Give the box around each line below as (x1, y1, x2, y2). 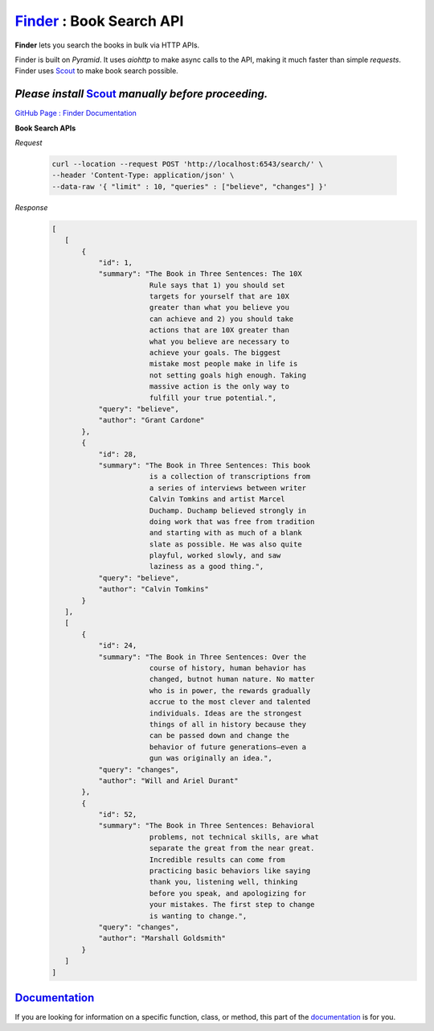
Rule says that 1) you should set (149, 280, 285, 290)
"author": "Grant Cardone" (98, 415, 205, 425)
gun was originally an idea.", (149, 753, 272, 763)
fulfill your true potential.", (149, 393, 277, 402)
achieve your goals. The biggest (149, 348, 281, 357)
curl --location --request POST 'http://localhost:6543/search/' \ (51, 159, 324, 168)
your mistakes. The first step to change (149, 900, 315, 909)
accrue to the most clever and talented (149, 697, 311, 707)
